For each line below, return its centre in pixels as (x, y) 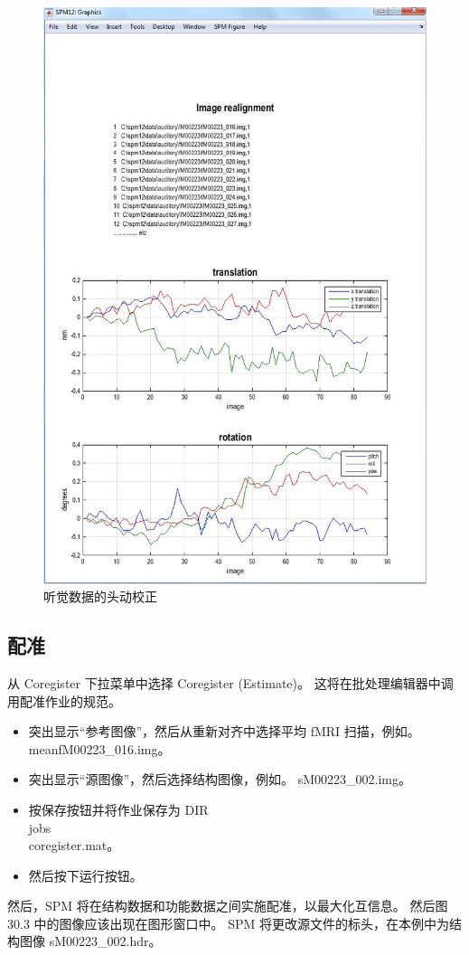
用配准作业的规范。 (64, 700)
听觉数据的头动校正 (100, 596)
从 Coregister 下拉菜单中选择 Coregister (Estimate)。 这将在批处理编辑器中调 (230, 682)
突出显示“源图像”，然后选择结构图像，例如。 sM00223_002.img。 (220, 779)
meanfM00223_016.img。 (99, 748)
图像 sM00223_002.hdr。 (90, 941)
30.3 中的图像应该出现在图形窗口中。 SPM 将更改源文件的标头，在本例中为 (229, 923)
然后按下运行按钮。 (85, 875)
